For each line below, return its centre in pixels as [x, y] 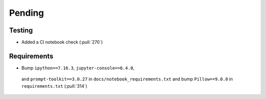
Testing [21, 30]
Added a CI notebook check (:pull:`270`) [62, 42]
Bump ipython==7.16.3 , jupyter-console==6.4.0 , [78, 68]
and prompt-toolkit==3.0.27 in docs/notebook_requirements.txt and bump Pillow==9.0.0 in [127, 79]
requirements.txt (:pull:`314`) [54, 86]
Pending [27, 13]
